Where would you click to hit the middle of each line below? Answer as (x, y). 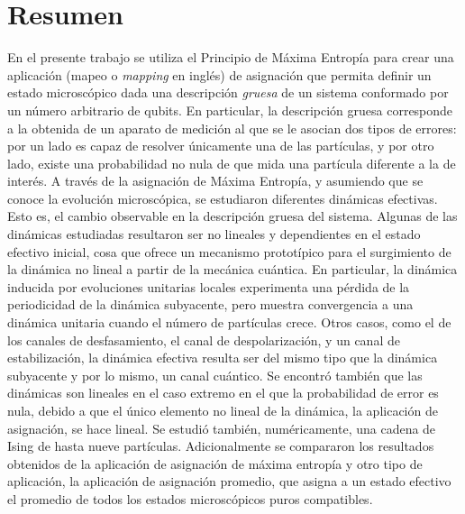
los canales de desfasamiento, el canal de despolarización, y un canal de (204, 340)
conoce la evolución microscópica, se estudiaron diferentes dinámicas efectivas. (223, 198)
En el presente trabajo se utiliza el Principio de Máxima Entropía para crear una (231, 57)
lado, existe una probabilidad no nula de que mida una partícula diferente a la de (232, 163)
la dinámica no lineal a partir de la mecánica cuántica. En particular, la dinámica (232, 269)
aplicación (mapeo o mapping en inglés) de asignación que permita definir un (219, 74)
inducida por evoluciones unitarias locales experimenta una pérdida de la (209, 286)
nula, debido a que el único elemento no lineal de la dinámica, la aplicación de (223, 410)
